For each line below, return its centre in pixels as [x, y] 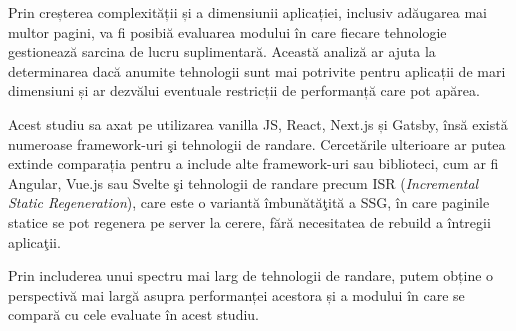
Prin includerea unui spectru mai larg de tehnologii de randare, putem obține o [251, 275]
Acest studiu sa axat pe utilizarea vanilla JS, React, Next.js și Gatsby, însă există [258, 123]
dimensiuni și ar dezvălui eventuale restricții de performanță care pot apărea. [244, 90]
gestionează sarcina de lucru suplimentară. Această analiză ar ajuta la [222, 51]
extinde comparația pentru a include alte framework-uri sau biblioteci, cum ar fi [253, 163]
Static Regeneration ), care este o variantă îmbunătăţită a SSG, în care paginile [249, 202]
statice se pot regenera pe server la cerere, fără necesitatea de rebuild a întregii [249, 221]
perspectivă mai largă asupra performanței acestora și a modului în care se [236, 294]
